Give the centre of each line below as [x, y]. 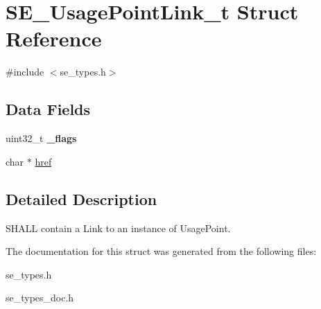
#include [25, 72]
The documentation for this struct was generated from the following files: [161, 251]
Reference [54, 38]
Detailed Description [81, 198]
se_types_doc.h [40, 298]
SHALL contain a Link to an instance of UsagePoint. [118, 228]
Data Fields [48, 109]
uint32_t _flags [41, 138]
